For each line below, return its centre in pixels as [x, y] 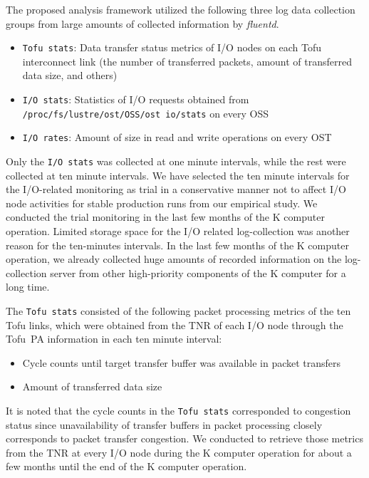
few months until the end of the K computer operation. [126, 466]
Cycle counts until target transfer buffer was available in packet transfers [182, 362]
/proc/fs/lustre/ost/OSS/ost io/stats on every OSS [146, 113]
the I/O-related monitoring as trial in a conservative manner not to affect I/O [176, 189]
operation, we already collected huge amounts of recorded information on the [174, 259]
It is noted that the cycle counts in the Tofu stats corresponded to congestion [178, 411]
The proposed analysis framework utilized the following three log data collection [181, 9]
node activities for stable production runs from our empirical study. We [162, 203]
